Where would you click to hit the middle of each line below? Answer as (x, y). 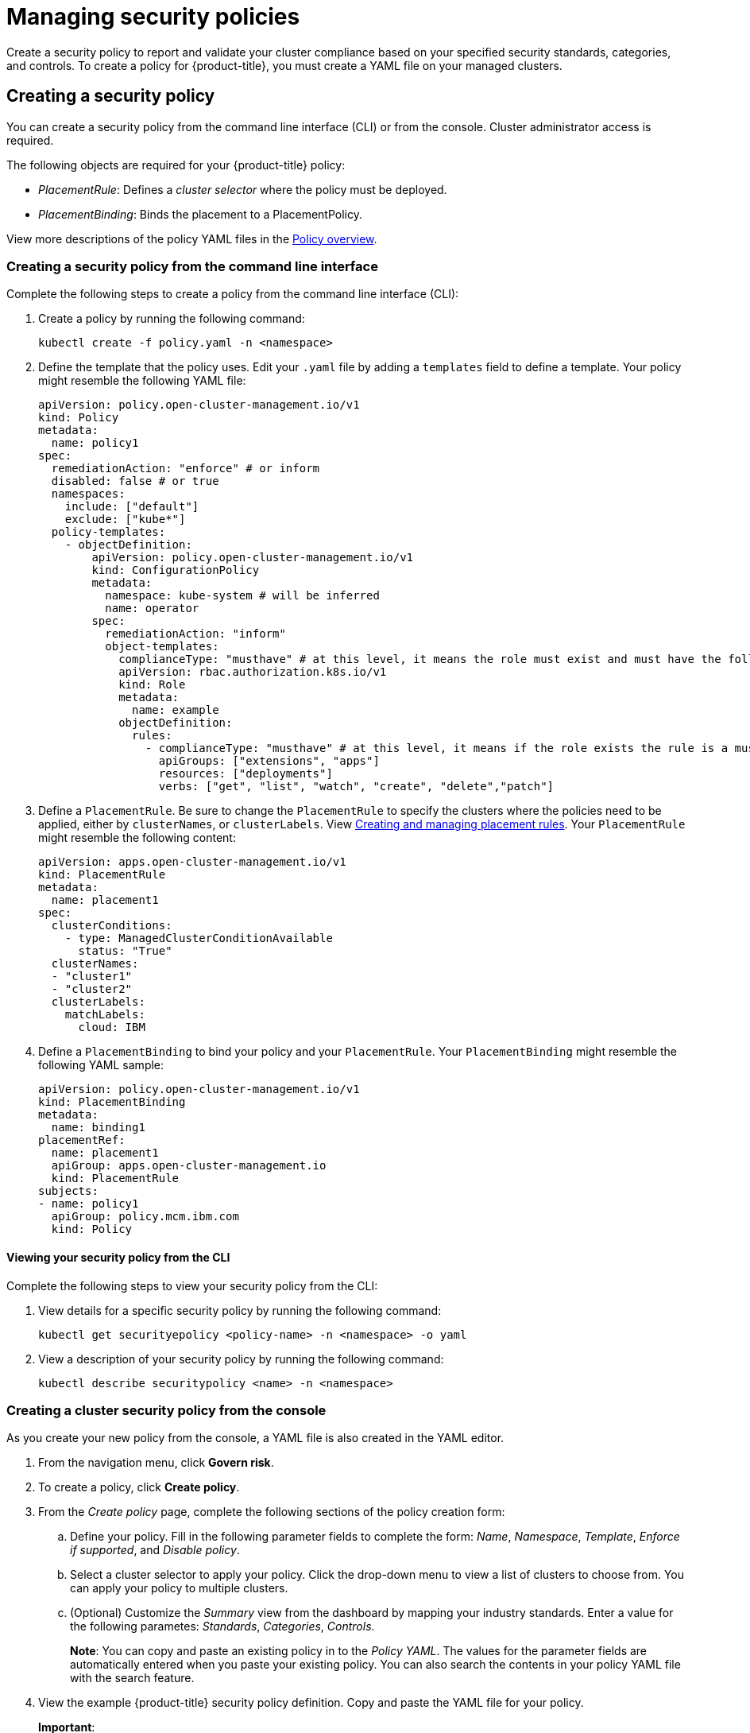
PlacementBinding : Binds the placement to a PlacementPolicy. (200, 214)
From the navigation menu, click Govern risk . (156, 1463)
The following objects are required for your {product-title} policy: (176, 165)
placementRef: (82, 1140)
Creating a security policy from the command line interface (192, 266)
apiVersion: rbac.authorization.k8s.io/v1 (253, 672)
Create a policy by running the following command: (172, 319)
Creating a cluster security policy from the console (166, 1410)
